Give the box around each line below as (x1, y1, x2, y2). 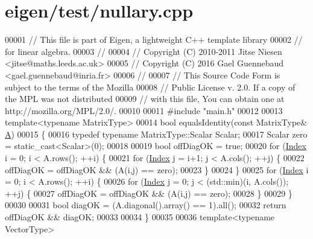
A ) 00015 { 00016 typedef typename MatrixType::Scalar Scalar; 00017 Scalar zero (5, 127, 308, 140)
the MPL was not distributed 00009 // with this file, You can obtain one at (5, 92, 285, 105)
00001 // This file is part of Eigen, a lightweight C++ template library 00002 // (5, 33, 303, 46)
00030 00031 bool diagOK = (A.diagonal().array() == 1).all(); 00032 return (5, 199, 286, 211)
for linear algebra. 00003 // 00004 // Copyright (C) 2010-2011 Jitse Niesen (5, 45, 282, 57)
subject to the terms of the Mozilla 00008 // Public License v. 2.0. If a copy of (5, 80, 296, 93)
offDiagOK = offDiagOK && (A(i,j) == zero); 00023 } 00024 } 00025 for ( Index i (5, 163, 309, 176)
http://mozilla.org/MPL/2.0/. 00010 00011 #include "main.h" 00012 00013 (5, 104, 283, 116)
